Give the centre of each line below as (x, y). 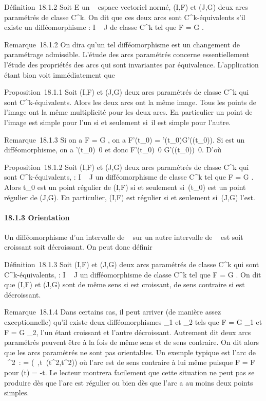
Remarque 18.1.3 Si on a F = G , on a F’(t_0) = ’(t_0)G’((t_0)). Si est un (125, 139)
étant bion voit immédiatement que (60, 74)
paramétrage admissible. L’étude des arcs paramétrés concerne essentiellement (127, 54)
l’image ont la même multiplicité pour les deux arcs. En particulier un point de (128, 112)
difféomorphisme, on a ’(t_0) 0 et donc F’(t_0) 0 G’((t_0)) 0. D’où (113, 150)
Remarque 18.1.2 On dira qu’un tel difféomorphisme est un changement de (122, 44)
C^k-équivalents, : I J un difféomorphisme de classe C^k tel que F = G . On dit (133, 274)
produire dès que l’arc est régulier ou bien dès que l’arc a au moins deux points (129, 382)
